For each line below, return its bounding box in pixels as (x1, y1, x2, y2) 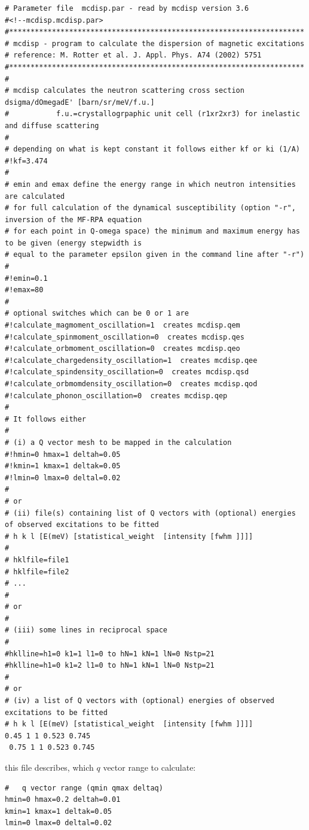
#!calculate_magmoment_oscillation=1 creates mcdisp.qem (5, 321, 240, 330)
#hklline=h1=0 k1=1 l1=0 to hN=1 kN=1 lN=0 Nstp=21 (5, 649, 215, 658)
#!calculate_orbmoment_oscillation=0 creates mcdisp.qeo (5, 344, 240, 353)
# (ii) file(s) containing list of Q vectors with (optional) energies (5, 508, 296, 517)
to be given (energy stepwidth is (5, 238, 142, 247)
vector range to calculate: (103, 761, 196, 773)
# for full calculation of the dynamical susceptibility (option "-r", (5, 204, 296, 213)
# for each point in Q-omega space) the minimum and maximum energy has (5, 227, 300, 236)
